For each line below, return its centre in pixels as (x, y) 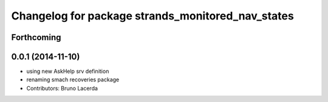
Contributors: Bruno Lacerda (62, 88)
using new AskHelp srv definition (68, 71)
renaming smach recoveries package (73, 80)
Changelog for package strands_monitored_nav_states (152, 16)
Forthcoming (36, 37)
